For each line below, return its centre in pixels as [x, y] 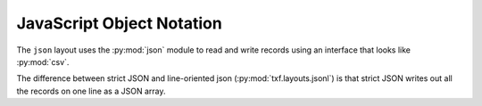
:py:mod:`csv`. [43, 61]
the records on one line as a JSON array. [91, 91]
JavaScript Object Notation [119, 23]
